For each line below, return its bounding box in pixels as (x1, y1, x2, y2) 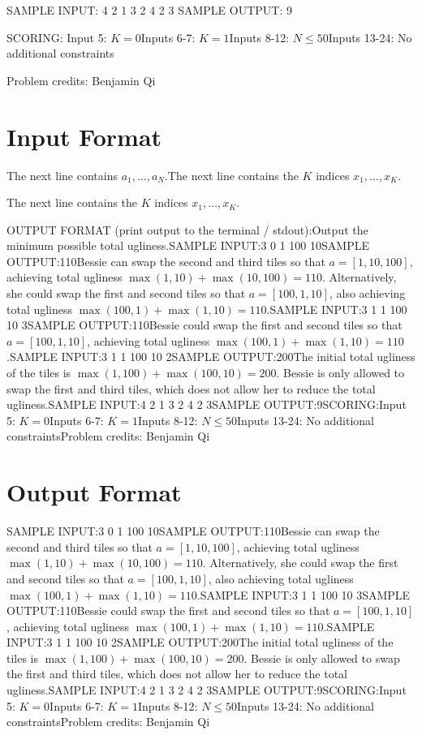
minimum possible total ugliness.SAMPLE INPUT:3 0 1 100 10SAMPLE (6, 237, 369, 254)
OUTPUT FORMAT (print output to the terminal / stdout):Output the (6, 221, 368, 238)
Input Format (6, 119, 162, 153)
